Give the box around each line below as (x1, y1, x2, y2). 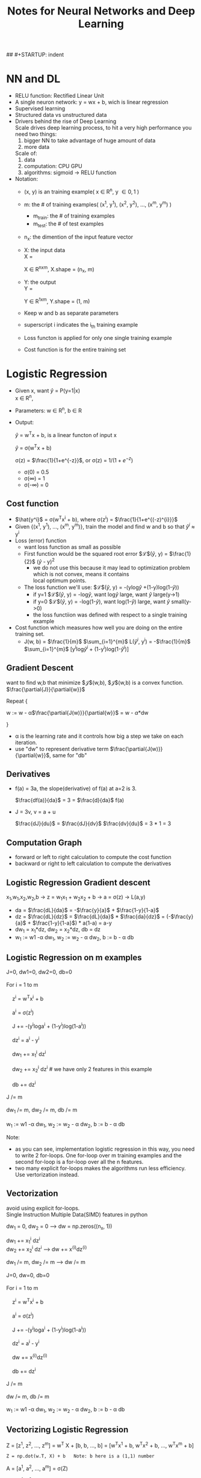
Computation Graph (6, 837, 82, 847)
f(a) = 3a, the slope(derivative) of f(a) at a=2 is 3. (14, 785, 137, 792)
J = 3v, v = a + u (14, 808, 56, 816)
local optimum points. (32, 577, 87, 584)
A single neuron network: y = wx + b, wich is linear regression (14, 98, 169, 106)
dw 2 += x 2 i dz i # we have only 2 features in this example (11, 1064, 152, 1074)
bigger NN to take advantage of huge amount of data (23, 137, 156, 144)
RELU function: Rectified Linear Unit (14, 92, 104, 99)
